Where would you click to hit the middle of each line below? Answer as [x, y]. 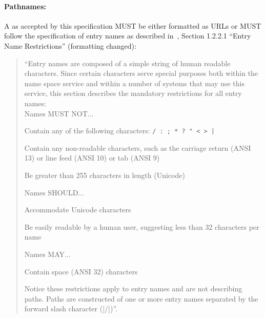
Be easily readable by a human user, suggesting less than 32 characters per [142, 226]
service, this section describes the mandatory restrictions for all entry [133, 93]
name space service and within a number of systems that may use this [134, 83]
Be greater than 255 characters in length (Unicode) [105, 175]
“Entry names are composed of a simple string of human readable [127, 63]
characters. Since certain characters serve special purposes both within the [141, 73]
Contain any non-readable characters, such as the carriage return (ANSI [138, 147]
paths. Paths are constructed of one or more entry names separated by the [141, 298]
